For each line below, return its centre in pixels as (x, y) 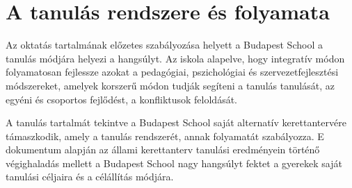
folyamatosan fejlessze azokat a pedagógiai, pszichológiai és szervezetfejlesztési (172, 72)
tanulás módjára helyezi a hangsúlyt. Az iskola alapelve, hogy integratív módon (175, 58)
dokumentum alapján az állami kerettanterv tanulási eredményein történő (163, 149)
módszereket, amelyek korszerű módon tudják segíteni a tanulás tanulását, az (170, 85)
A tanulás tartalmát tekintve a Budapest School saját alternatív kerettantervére (176, 122)
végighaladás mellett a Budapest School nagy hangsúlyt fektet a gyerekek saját (174, 163)
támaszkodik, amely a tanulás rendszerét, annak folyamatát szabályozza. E (165, 136)
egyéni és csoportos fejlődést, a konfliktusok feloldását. (122, 99)
